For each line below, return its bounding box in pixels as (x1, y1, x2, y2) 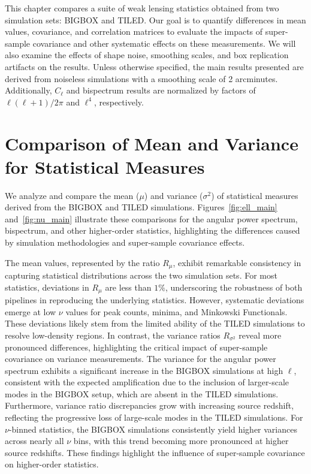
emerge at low (5, 305, 56, 318)
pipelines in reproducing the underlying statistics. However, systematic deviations (5, 294, 304, 306)
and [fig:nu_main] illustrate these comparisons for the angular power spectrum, (5, 212, 298, 225)
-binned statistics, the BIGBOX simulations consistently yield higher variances (8, 422, 297, 435)
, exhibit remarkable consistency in (173, 256, 301, 268)
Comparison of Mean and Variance (5, 131, 298, 155)
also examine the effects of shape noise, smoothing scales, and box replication (5, 49, 289, 61)
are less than (105, 280, 152, 293)
